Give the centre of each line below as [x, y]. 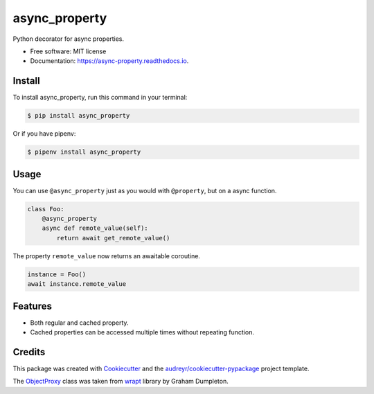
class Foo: [46, 209]
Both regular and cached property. [79, 323]
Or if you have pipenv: [44, 134]
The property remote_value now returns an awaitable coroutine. [107, 256]
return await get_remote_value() [113, 238]
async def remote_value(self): [95, 228]
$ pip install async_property [79, 116]
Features [32, 306]
